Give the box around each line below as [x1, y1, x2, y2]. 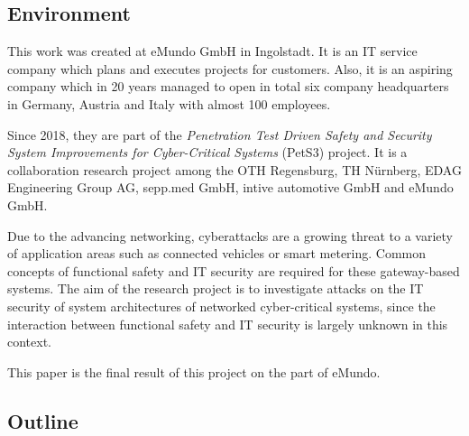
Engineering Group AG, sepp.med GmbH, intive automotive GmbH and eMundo [7, 178, 454, 197]
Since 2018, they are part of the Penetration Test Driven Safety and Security [7, 125, 432, 144]
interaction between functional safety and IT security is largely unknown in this [7, 314, 448, 333]
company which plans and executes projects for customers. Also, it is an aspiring [7, 59, 453, 78]
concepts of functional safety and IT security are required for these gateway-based [7, 261, 460, 280]
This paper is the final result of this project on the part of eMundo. [7, 362, 381, 381]
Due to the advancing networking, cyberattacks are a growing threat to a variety [7, 226, 453, 245]
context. [7, 332, 51, 351]
